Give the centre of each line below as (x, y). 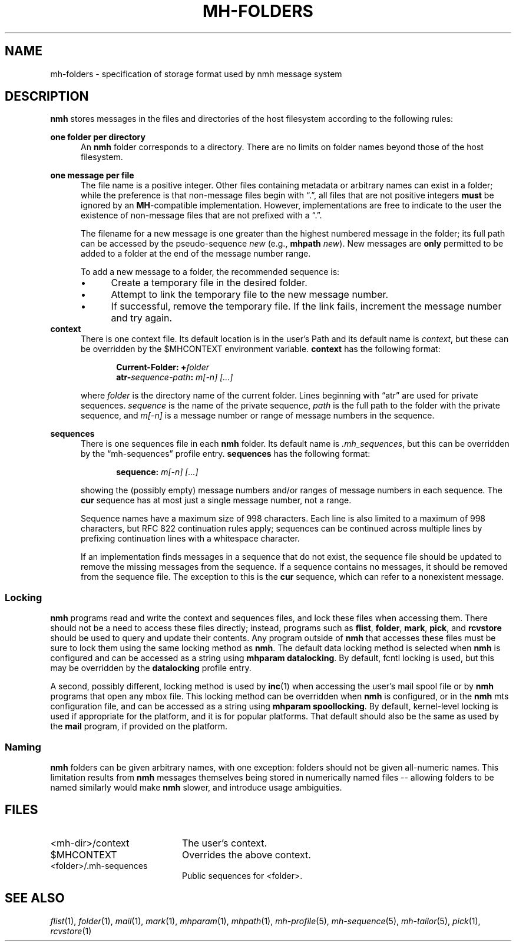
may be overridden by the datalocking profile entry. (151, 668)
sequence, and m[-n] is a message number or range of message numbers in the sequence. (258, 416)
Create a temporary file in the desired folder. (209, 283)
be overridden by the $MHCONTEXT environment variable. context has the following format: (261, 349)
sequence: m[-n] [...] (157, 472)
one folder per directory (98, 137)
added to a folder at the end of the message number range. (196, 254)
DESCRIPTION (47, 97)
